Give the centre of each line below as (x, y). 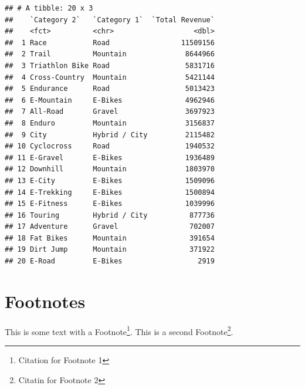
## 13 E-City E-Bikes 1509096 (110, 180)
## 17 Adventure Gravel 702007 (110, 227)
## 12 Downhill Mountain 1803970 (110, 169)
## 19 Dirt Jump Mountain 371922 (110, 250)
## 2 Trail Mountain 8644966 (110, 54)
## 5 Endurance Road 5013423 (110, 89)
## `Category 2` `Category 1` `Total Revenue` (110, 20)
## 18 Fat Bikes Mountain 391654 (110, 238)
